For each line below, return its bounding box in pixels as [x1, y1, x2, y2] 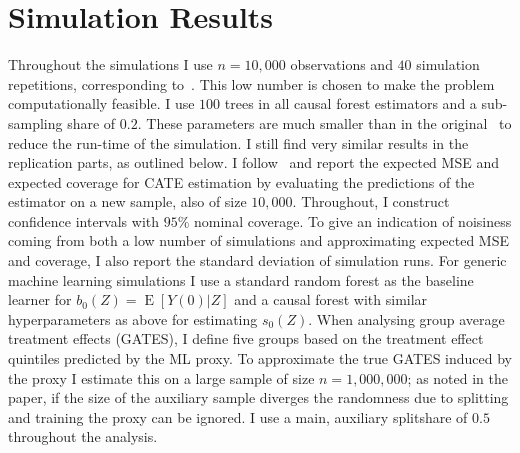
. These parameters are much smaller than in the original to [137, 112, 512, 133]
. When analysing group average [308, 308, 505, 329]
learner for [8, 289, 72, 310]
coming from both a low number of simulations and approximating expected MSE [8, 230, 510, 251]
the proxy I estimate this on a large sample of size [8, 367, 315, 388]
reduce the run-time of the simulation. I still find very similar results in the [8, 132, 469, 153]
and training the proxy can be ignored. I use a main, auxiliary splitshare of [8, 406, 468, 427]
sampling [8, 112, 63, 133]
